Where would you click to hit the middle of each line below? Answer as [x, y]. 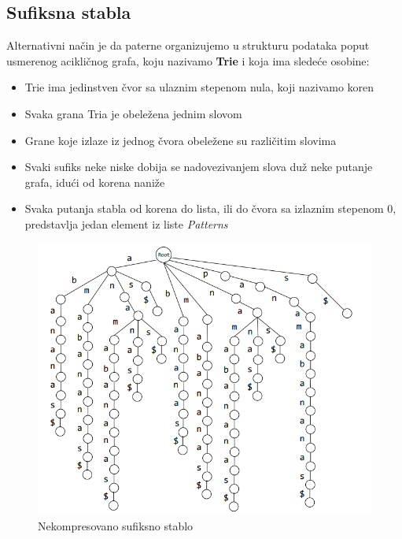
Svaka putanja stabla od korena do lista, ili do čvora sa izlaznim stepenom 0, [210, 208]
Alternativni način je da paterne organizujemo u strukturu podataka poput [188, 45]
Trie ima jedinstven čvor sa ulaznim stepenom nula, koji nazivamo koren [199, 87]
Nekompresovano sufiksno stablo [116, 525]
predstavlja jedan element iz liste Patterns [126, 223]
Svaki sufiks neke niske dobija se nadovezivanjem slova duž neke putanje [199, 167]
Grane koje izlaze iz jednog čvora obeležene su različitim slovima [181, 140]
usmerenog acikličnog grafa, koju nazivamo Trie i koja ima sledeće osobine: [188, 60]
